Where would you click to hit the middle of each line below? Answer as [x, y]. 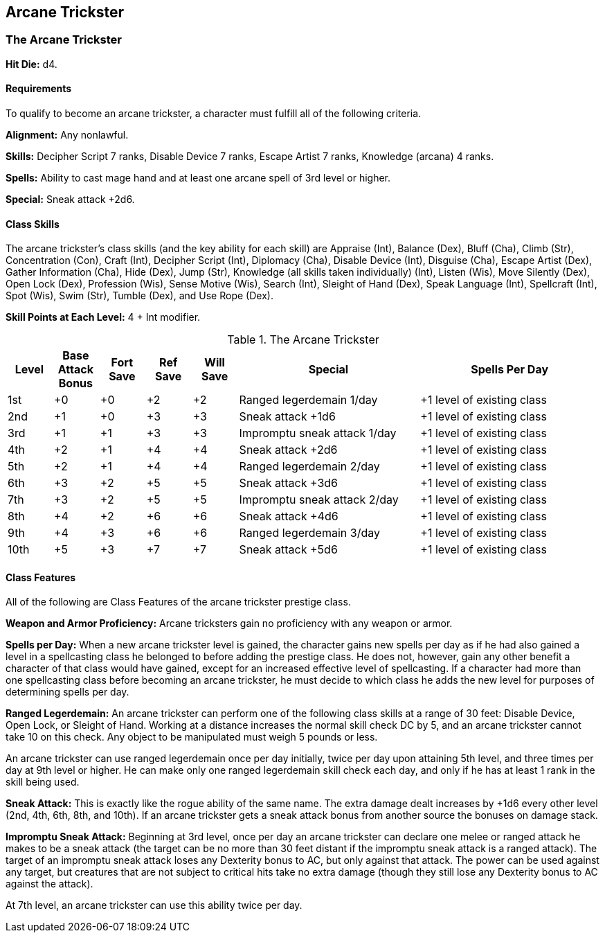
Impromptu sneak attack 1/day [318, 433]
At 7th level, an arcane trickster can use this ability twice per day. [154, 905]
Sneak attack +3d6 [289, 483]
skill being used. [43, 782]
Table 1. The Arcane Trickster [303, 340]
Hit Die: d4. [31, 64]
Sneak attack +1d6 [287, 417]
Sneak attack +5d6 [288, 550]
